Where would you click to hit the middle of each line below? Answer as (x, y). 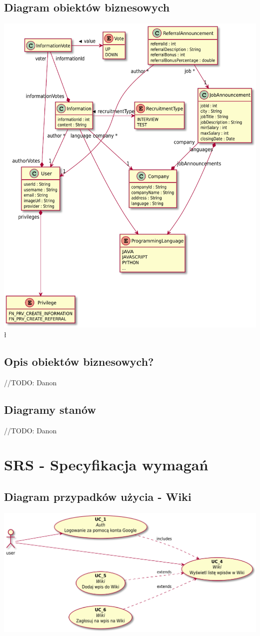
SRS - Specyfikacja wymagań (106, 465)
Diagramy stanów (50, 409)
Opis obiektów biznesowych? (79, 361)
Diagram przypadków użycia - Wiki (98, 496)
